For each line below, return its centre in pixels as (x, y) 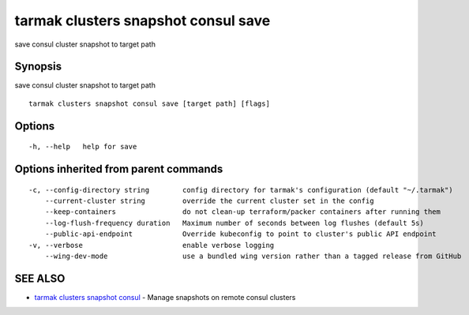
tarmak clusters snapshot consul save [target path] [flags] (149, 103)
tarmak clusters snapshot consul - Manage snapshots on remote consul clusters (165, 297)
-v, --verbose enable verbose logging (152, 245)
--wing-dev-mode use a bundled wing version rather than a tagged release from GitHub (253, 256)
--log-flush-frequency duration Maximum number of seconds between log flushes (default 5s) (234, 223)
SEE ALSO (40, 278)
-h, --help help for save (83, 147)
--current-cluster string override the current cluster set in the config (209, 201)
